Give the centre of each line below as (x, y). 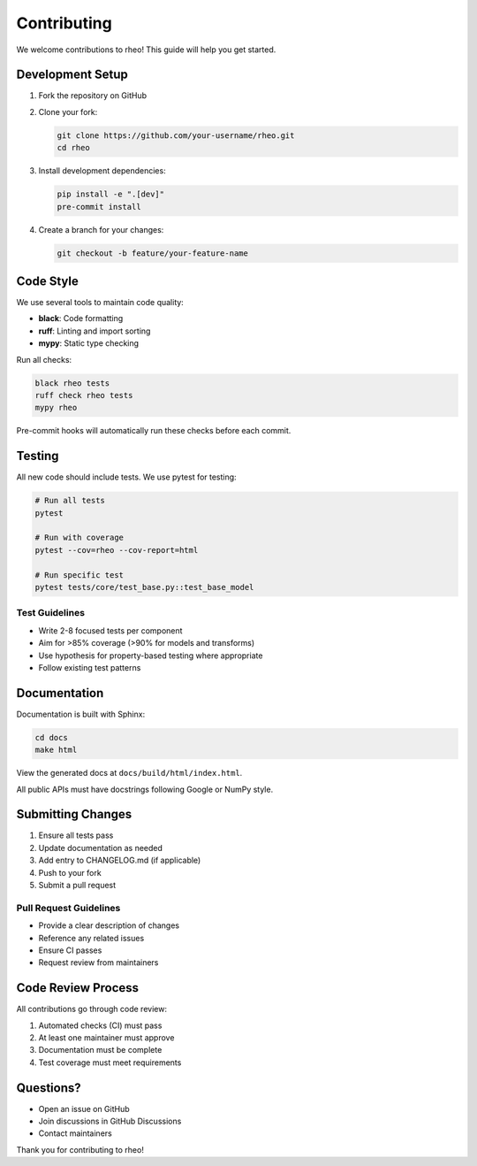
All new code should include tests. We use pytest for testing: (127, 477)
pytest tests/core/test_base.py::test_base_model (144, 587)
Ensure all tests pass (76, 835)
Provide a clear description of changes (109, 925)
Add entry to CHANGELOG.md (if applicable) (120, 860)
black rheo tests (72, 383)
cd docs (51, 737)
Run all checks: (44, 359)
